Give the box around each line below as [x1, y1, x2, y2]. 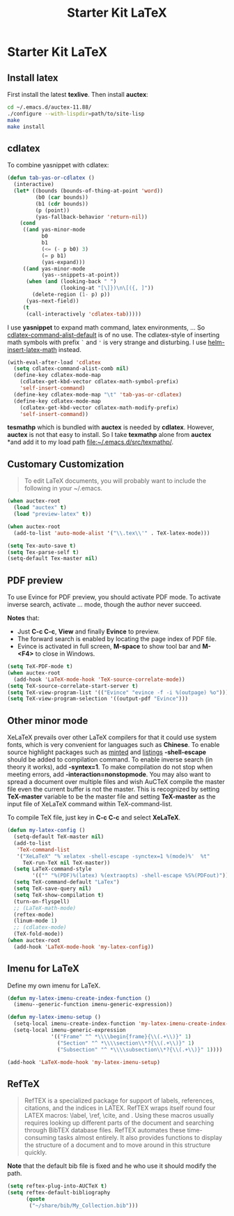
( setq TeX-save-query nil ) [13, 885, 92, 892]
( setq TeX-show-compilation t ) [13, 891, 104, 898]
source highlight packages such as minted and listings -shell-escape [7, 748, 207, 757]
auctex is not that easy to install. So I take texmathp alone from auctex [7, 431, 212, 439]
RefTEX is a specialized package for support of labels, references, [24, 1096, 214, 1105]
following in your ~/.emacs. [24, 484, 103, 493]
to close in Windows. [35, 649, 95, 658]
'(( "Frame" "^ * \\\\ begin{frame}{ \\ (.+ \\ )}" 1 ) [51, 1033, 192, 1040]
